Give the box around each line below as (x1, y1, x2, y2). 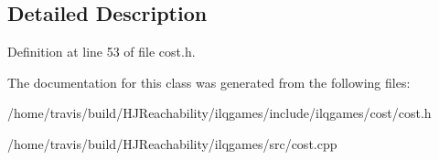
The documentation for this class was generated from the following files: (7, 72, 411, 91)
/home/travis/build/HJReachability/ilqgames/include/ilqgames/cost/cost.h (7, 103, 432, 123)
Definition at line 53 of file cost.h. (7, 42, 196, 61)
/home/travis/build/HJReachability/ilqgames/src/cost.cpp (7, 133, 337, 153)
